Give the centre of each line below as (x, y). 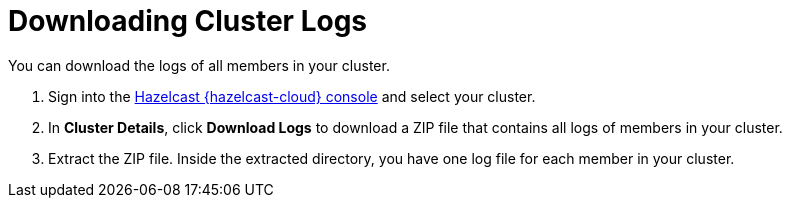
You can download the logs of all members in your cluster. (199, 65)
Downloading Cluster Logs (188, 21)
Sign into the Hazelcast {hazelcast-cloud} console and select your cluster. (292, 96)
